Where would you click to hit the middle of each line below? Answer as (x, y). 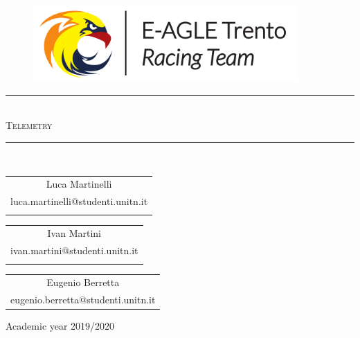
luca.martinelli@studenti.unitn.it (79, 201)
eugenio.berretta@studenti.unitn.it (83, 300)
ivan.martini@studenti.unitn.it (74, 250)
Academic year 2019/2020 (60, 326)
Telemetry (29, 125)
